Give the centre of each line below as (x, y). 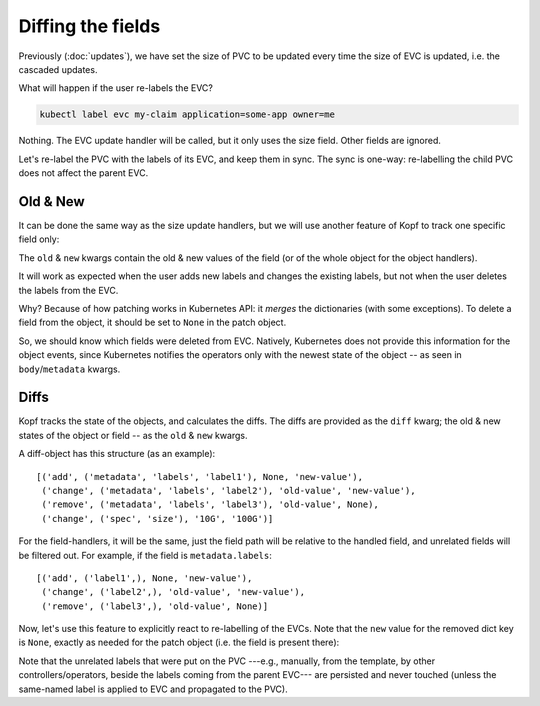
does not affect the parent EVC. (83, 173)
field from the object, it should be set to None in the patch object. (152, 322)
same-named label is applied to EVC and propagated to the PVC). (153, 689)
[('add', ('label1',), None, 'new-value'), (144, 578)
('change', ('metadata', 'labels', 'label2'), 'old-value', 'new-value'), (228, 490)
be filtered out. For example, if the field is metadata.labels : (145, 555)
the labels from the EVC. (68, 290)
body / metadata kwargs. (69, 369)
